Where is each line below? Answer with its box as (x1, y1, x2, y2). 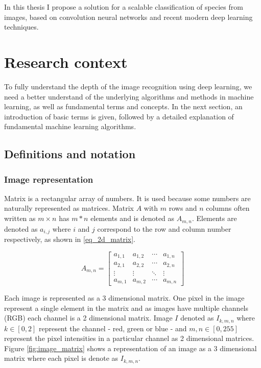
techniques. (4, 21, 39, 32)
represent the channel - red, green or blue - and (38, 323, 187, 333)
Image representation (4, 173, 93, 185)
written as (4, 213, 36, 224)
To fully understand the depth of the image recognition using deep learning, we (4, 81, 252, 91)
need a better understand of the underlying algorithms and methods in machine (4, 91, 254, 102)
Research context (4, 51, 128, 72)
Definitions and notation (4, 146, 136, 162)
